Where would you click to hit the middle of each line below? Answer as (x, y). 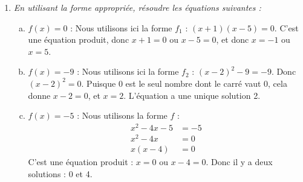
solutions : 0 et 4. (60, 173)
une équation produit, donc (79, 39)
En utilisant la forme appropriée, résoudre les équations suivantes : (137, 7)
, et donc (233, 39)
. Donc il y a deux (239, 162)
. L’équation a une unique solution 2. (192, 95)
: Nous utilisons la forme (122, 115)
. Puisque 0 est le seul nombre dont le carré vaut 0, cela (184, 83)
